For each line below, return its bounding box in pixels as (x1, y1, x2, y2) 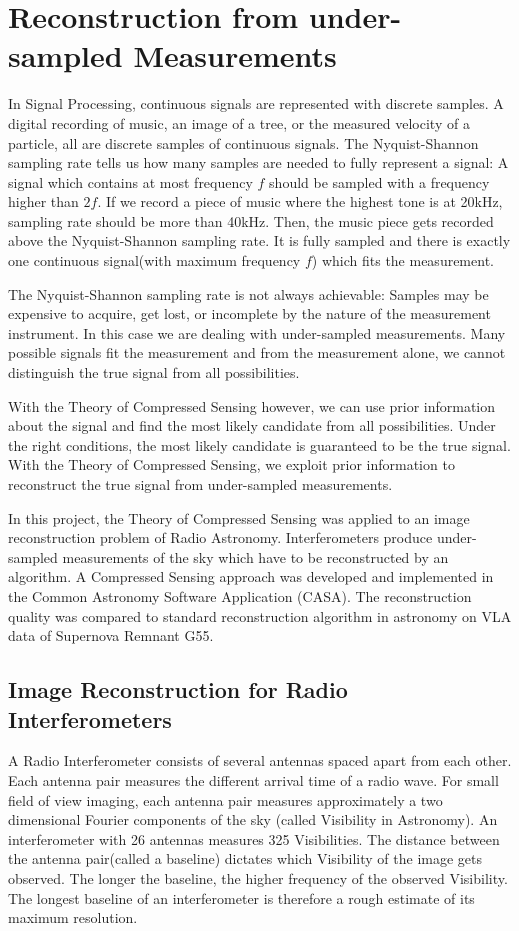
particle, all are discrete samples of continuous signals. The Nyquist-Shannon (8, 132, 479, 153)
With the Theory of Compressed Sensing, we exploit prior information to (8, 454, 455, 475)
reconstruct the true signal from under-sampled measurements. (8, 474, 393, 494)
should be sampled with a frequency (269, 171, 490, 192)
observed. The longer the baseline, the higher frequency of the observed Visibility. (8, 867, 508, 888)
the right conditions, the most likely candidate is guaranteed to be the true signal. (8, 434, 511, 455)
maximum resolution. (8, 907, 138, 928)
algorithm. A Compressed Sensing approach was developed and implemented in (8, 566, 494, 587)
